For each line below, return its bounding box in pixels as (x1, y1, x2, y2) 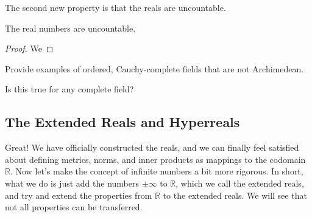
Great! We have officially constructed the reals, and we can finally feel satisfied (5, 141, 299, 154)
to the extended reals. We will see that (163, 188, 307, 201)
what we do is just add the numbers (5, 176, 139, 189)
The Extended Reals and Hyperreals (5, 112, 240, 131)
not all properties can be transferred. (5, 201, 143, 213)
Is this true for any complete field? (5, 83, 134, 95)
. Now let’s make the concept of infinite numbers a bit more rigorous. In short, (10, 165, 303, 177)
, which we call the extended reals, (175, 176, 304, 189)
